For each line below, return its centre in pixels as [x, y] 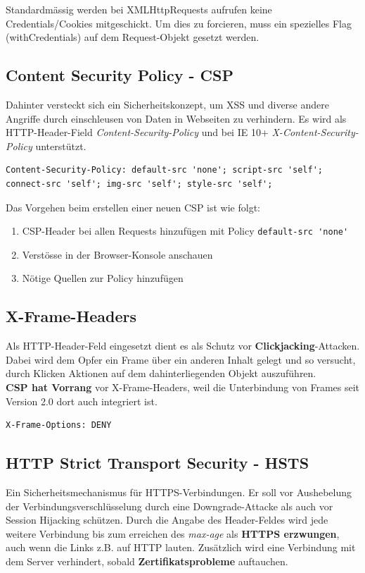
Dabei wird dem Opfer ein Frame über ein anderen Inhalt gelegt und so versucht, [181, 359]
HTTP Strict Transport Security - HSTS [158, 463]
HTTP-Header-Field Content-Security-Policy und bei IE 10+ [137, 132]
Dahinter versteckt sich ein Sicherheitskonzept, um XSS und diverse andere [167, 104]
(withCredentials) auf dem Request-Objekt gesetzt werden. [133, 37]
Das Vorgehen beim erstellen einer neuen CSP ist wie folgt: [133, 207]
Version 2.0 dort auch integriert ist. [82, 401]
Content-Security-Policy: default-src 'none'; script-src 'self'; [165, 170]
